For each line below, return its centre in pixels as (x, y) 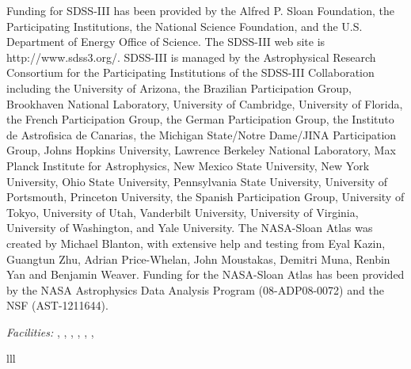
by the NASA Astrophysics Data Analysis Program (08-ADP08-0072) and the (195, 289)
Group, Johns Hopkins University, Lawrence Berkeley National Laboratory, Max (201, 150)
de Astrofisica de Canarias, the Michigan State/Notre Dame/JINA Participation (202, 134)
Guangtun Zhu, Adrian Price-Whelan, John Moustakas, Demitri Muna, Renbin (198, 259)
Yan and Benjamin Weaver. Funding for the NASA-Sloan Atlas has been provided (205, 274)
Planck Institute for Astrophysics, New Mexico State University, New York (188, 165)
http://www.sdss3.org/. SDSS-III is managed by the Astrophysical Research (191, 57)
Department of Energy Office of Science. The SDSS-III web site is (166, 42)
